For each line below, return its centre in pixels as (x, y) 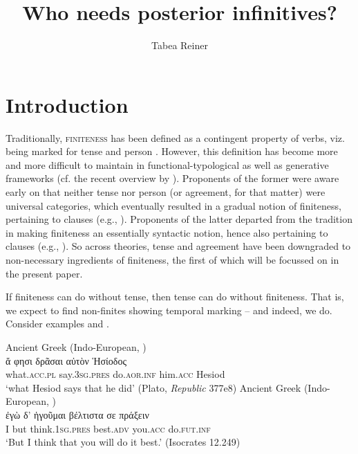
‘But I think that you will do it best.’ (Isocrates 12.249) (123, 442)
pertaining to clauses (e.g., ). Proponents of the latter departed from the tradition (179, 219)
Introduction (67, 104)
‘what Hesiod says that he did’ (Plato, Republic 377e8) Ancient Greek (153, 387)
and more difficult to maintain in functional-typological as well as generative (167, 164)
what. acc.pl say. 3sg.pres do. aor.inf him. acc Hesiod (115, 374)
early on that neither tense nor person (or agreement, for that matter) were (166, 192)
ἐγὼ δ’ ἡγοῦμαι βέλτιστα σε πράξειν (77, 414)
